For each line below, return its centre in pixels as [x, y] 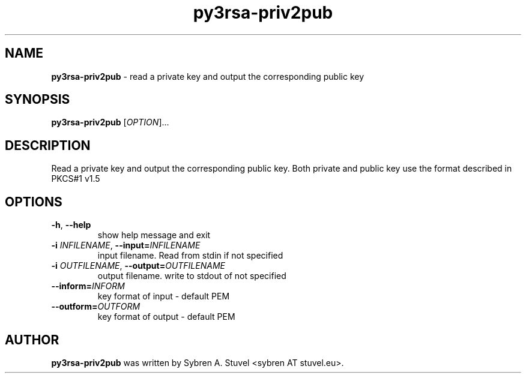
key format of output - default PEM [166, 317]
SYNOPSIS [38, 100]
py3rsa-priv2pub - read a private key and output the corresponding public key [208, 76]
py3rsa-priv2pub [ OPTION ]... [110, 122]
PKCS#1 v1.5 [76, 179]
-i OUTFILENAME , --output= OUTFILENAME [138, 266]
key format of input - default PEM [164, 296]
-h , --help [71, 225]
